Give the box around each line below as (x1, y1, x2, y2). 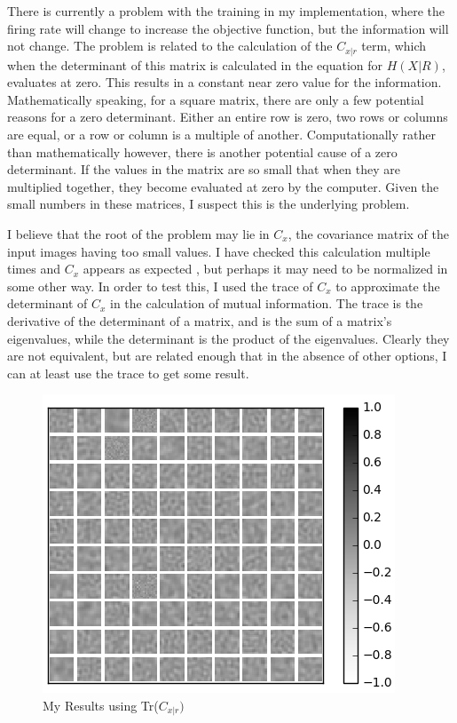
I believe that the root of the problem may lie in (7, 224, 270, 242)
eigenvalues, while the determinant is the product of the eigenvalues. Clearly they (7, 329, 450, 347)
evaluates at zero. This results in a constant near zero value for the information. (7, 73, 442, 91)
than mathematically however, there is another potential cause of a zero (7, 142, 398, 161)
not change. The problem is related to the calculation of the (7, 36, 333, 55)
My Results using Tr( (43, 695, 159, 714)
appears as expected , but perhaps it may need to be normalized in (83, 259, 448, 278)
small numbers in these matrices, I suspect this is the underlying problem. (7, 195, 410, 213)
